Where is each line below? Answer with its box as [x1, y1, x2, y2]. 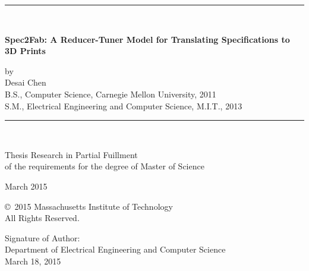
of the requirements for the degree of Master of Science [5, 160, 204, 172]
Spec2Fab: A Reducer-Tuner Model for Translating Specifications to [5, 33, 290, 45]
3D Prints [5, 45, 46, 57]
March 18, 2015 [5, 254, 61, 267]
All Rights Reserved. [5, 212, 80, 224]
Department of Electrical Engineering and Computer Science [5, 243, 226, 256]
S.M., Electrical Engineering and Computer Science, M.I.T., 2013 [5, 99, 242, 112]
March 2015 [5, 179, 48, 192]
